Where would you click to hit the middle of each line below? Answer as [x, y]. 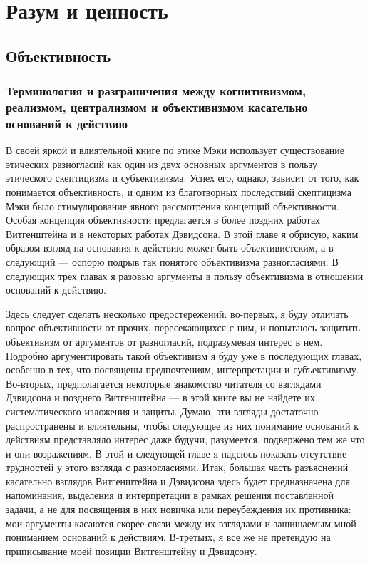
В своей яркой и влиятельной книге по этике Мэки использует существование [175, 150]
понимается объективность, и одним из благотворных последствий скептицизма [179, 192]
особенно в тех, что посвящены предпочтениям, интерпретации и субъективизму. [183, 370]
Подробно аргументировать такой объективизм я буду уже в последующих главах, [184, 355]
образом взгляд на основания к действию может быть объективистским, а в [170, 248]
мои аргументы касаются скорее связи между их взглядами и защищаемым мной [181, 523]
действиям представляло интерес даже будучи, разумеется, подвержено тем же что [185, 439]
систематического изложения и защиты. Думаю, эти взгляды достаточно [162, 411]
